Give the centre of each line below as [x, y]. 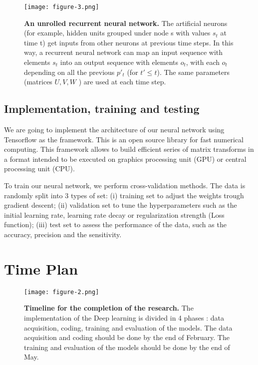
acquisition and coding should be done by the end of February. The [127, 337]
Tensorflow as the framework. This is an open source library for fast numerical [124, 139]
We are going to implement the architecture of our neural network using [114, 130]
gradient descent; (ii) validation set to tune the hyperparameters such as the [121, 205]
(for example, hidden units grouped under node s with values [117, 33]
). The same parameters [193, 72]
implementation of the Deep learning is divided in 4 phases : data [124, 317]
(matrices [38, 82]
